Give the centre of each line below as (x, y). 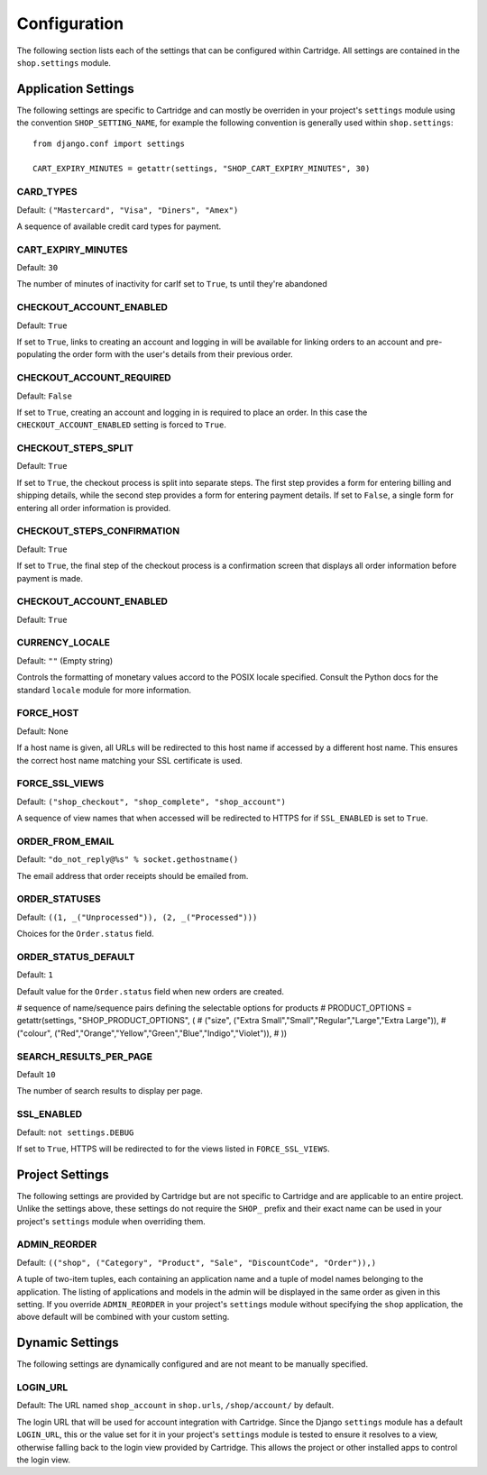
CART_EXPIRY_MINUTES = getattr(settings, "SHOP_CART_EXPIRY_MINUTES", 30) (202, 169)
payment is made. (50, 578)
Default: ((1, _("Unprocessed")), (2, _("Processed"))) (137, 917)
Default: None (42, 731)
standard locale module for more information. (104, 690)
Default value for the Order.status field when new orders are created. (150, 991)
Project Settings (63, 1174)
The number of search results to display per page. (110, 1091)
